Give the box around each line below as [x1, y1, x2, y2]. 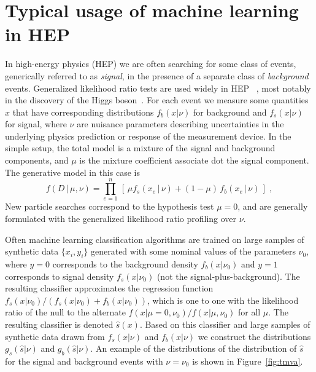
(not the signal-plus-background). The [156, 269, 300, 282]
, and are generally [237, 200, 308, 213]
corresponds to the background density [52, 257, 198, 270]
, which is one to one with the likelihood [147, 293, 299, 306]
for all [237, 306, 261, 319]
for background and [193, 105, 267, 118]
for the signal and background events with [5, 354, 163, 367]
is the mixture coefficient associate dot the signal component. [79, 154, 309, 167]
